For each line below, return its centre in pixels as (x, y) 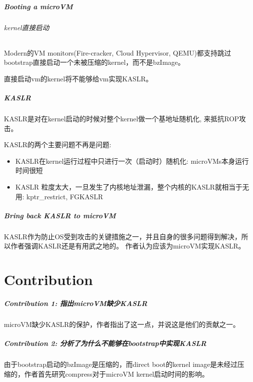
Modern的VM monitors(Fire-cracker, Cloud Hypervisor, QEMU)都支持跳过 (117, 52)
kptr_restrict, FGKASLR (65, 196)
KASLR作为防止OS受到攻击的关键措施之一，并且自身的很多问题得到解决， (123, 236)
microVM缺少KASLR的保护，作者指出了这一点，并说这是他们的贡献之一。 (122, 324)
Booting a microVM (39, 6)
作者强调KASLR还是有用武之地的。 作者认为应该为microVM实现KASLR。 (128, 246)
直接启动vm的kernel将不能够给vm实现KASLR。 (78, 78)
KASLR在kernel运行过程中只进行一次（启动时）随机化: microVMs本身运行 (132, 161)
